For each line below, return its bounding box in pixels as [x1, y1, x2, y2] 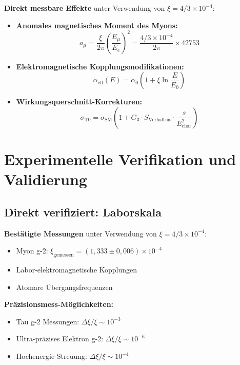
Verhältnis [148, 117, 171, 123]
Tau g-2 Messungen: [16, 316, 79, 326]
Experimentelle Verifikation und [4, 149, 236, 170]
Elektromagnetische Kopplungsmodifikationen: [16, 61, 184, 71]
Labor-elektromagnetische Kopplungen [16, 264, 137, 275]
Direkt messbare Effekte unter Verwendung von [4, 3, 165, 13]
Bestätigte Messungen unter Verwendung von [4, 228, 157, 239]
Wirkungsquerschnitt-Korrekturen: [16, 96, 143, 107]
